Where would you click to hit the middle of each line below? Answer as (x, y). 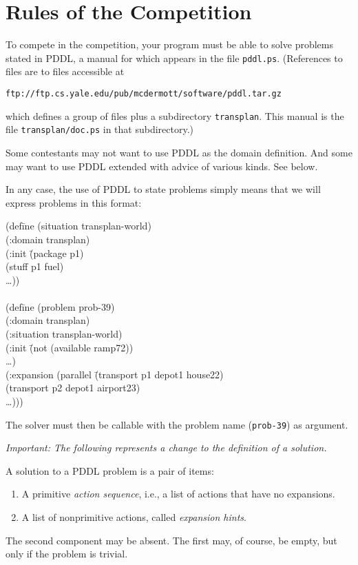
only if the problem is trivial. (67, 554)
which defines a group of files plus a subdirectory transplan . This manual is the (175, 115)
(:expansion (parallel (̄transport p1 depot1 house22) (115, 374)
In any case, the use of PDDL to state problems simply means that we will (163, 189)
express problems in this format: (74, 202)
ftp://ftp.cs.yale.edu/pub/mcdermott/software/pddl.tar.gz (144, 93)
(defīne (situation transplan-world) (78, 226)
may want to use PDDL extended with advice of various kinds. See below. (162, 166)
